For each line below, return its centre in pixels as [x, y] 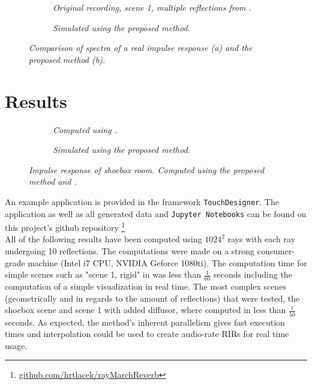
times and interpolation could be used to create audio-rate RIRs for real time [147, 334]
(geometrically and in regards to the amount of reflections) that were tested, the [152, 298]
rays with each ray [262, 239]
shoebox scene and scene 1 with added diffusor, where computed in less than [145, 310]
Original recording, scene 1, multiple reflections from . [152, 7]
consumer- [276, 251]
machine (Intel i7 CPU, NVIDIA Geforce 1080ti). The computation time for [167, 262]
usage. [16, 345]
